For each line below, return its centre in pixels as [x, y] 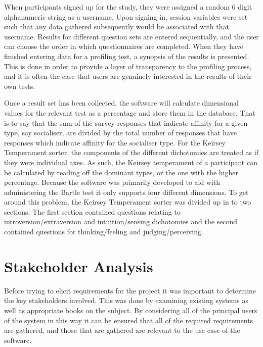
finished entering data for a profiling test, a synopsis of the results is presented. [127, 56]
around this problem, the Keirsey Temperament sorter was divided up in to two [128, 202]
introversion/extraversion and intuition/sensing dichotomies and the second [121, 221]
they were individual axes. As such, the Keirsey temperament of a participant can [131, 162]
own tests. [20, 86]
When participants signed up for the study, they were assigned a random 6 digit [128, 7]
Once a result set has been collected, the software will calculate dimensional [121, 103]
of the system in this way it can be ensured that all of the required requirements [129, 320]
